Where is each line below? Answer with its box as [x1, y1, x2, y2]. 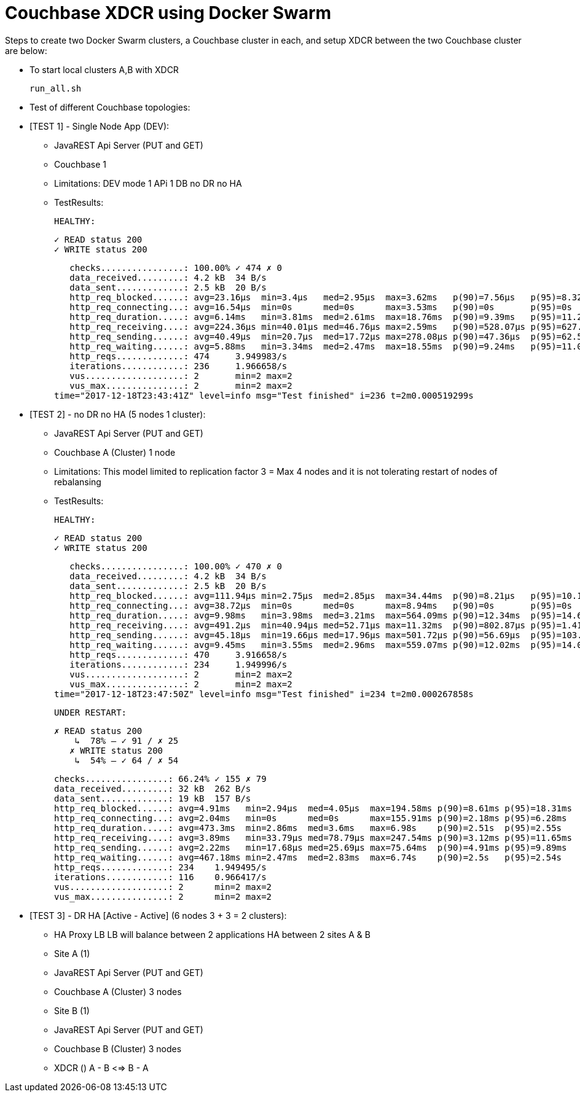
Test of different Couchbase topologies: [29, 101, 190, 112]
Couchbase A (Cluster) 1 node [54, 447, 176, 458]
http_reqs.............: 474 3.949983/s [69, 351, 288, 361]
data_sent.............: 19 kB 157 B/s [54, 793, 251, 803]
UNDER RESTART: [54, 707, 127, 717]
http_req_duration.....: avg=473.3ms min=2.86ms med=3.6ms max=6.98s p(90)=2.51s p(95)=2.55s [54, 822, 562, 833]
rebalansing [54, 476, 101, 487]
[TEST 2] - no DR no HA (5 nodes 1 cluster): [29, 408, 206, 420]
